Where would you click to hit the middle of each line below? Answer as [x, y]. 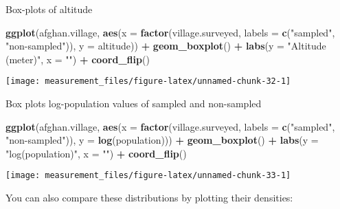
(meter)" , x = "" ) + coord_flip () [78, 59]
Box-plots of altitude [49, 9]
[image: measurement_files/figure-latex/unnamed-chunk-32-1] [148, 81]
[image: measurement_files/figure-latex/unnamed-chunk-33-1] [148, 176]
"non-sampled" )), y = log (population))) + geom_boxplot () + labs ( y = [162, 140]
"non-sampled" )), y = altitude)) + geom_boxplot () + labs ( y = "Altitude [166, 46]
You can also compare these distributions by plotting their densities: [149, 198]
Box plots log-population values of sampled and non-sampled [134, 103]
